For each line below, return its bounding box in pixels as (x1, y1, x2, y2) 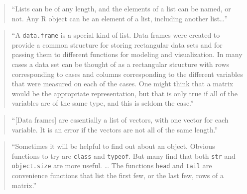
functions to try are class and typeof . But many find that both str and (11, 150, 236, 161)
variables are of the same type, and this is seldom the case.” (11, 98, 194, 108)
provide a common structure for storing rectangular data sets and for (11, 39, 223, 50)
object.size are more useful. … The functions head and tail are (11, 160, 212, 171)
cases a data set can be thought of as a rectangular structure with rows (11, 59, 229, 69)
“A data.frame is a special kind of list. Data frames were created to (11, 30, 220, 40)
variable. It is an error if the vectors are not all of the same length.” (11, 124, 218, 134)
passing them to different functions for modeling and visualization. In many (11, 49, 243, 60)
